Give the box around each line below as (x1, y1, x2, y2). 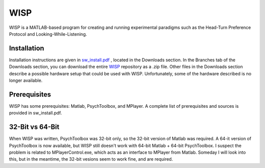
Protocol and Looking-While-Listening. (9, 31, 87, 37)
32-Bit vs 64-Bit (9, 123, 60, 131)
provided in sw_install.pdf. (9, 110, 62, 116)
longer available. (9, 77, 43, 83)
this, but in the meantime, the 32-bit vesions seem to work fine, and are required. (9, 156, 173, 162)
